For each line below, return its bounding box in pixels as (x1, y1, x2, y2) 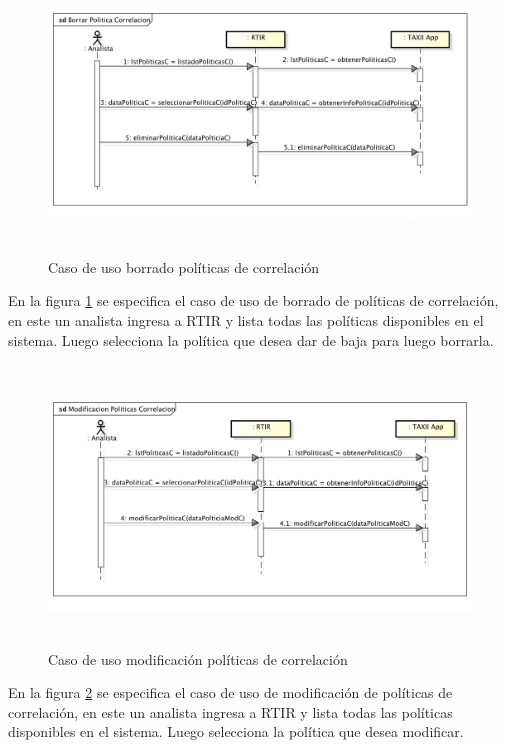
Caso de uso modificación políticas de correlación (48, 648, 348, 669)
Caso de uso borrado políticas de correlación (48, 256, 320, 277)
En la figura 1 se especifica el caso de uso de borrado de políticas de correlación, (8, 290, 499, 311)
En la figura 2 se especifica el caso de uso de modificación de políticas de (8, 682, 453, 703)
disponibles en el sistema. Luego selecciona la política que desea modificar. (8, 721, 464, 742)
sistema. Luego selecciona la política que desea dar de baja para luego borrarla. (8, 329, 494, 350)
